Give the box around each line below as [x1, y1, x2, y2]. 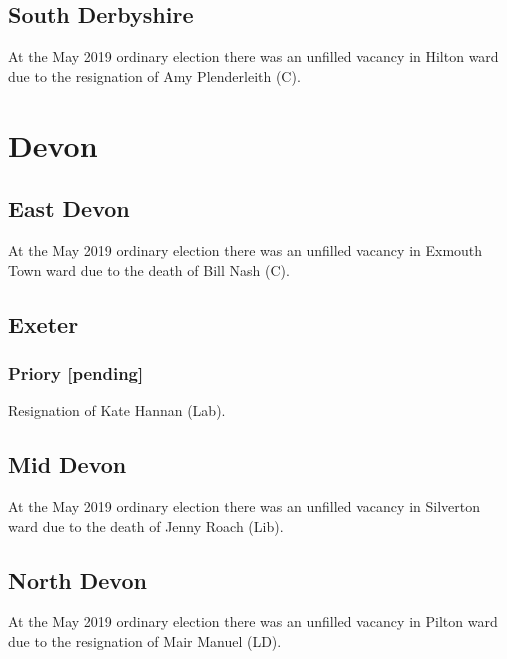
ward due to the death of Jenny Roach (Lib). [8, 515, 284, 536]
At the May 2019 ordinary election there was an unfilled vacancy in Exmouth [8, 239, 483, 260]
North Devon [8, 564, 147, 595]
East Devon [8, 193, 130, 224]
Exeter [8, 308, 79, 339]
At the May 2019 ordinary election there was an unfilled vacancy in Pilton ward [8, 611, 498, 632]
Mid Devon [8, 449, 127, 480]
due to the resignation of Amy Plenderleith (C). [8, 65, 301, 86]
